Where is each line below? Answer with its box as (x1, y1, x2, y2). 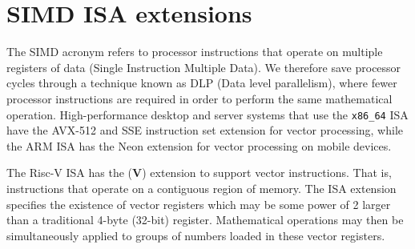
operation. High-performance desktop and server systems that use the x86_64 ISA (6, 106, 409, 122)
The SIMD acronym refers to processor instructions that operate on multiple (6, 43, 383, 60)
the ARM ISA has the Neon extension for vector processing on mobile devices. (6, 137, 392, 154)
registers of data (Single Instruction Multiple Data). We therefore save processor (6, 58, 401, 75)
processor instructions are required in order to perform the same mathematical (6, 90, 393, 106)
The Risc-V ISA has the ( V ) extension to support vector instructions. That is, (6, 164, 392, 181)
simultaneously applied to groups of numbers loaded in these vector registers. (6, 227, 385, 243)
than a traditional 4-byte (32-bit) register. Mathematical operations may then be (6, 211, 404, 228)
